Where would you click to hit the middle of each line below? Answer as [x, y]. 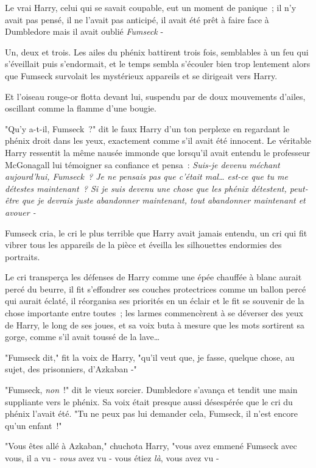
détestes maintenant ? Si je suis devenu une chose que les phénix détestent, [146, 188]
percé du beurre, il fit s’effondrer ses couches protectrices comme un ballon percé [156, 289]
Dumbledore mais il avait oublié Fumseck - [84, 31]
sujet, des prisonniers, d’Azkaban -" [71, 369]
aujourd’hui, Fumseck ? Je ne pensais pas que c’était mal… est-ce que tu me [146, 176]
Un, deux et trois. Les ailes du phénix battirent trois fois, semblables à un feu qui [157, 51]
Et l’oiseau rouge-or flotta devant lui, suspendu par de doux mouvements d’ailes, [155, 96]
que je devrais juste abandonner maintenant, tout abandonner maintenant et [163, 200]
